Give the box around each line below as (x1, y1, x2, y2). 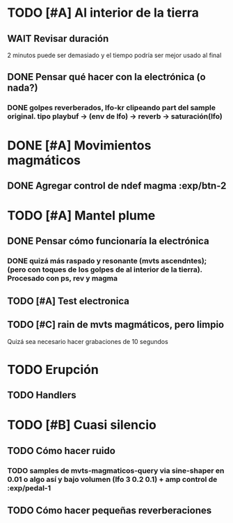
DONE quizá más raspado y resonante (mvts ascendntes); (7, 256, 207, 266)
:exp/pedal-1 (7, 483, 51, 492)
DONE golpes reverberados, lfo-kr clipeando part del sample (7, 103, 216, 113)
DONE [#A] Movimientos (7, 137, 152, 153)
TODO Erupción (7, 361, 99, 377)
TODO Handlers (7, 389, 77, 401)
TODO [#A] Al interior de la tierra (7, 5, 200, 21)
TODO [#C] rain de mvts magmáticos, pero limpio (7, 319, 225, 331)
